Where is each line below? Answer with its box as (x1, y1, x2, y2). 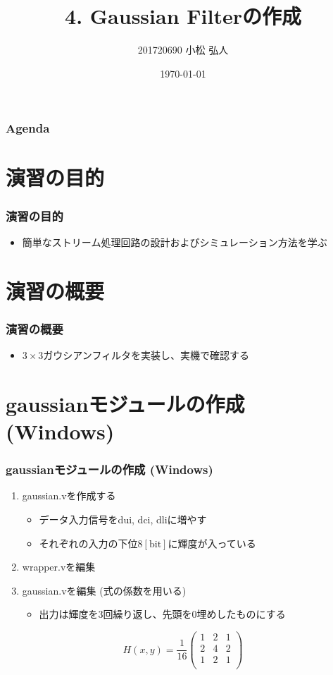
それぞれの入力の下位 (39, 535, 138, 550)
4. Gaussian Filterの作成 (65, 1, 301, 30)
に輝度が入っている (168, 535, 256, 550)
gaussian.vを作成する (22, 488, 116, 503)
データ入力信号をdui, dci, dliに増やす (39, 511, 207, 526)
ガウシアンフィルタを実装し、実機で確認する (43, 348, 250, 363)
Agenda (6, 119, 50, 137)
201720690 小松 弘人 (137, 42, 229, 57)
